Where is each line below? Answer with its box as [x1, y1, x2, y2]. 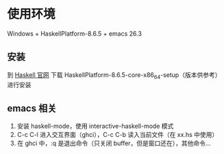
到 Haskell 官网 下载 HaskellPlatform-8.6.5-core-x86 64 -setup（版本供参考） [7, 70, 221, 80]
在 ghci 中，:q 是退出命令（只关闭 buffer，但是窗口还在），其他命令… [16, 139, 211, 148]
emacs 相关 [7, 102, 57, 114]
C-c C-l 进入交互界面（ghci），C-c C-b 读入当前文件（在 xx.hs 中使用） [16, 131, 219, 139]
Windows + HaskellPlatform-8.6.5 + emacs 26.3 [7, 29, 142, 38]
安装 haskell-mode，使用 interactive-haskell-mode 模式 [16, 122, 174, 131]
